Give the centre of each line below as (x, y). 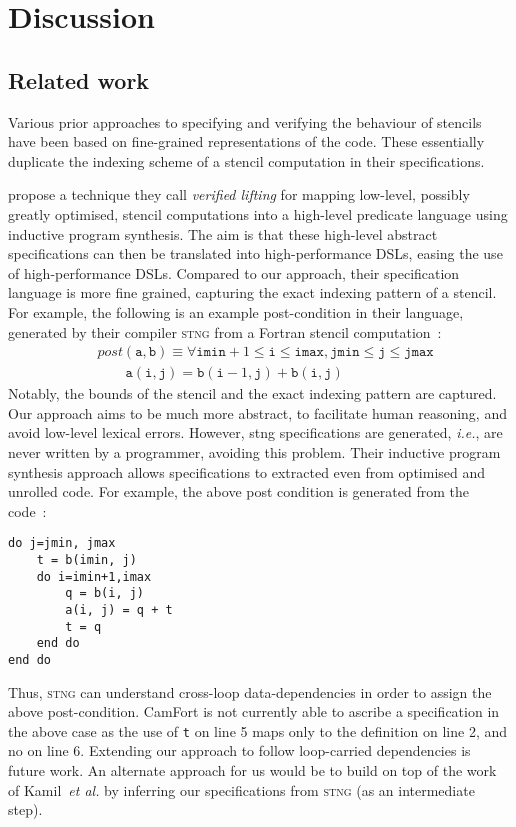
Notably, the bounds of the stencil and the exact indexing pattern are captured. (252, 393)
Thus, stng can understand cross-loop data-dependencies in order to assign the (250, 691)
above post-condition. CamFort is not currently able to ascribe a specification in (254, 711)
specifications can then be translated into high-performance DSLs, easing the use (255, 253)
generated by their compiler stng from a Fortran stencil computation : (225, 331)
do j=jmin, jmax (62, 543)
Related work (79, 79)
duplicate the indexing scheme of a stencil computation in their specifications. (246, 160)
